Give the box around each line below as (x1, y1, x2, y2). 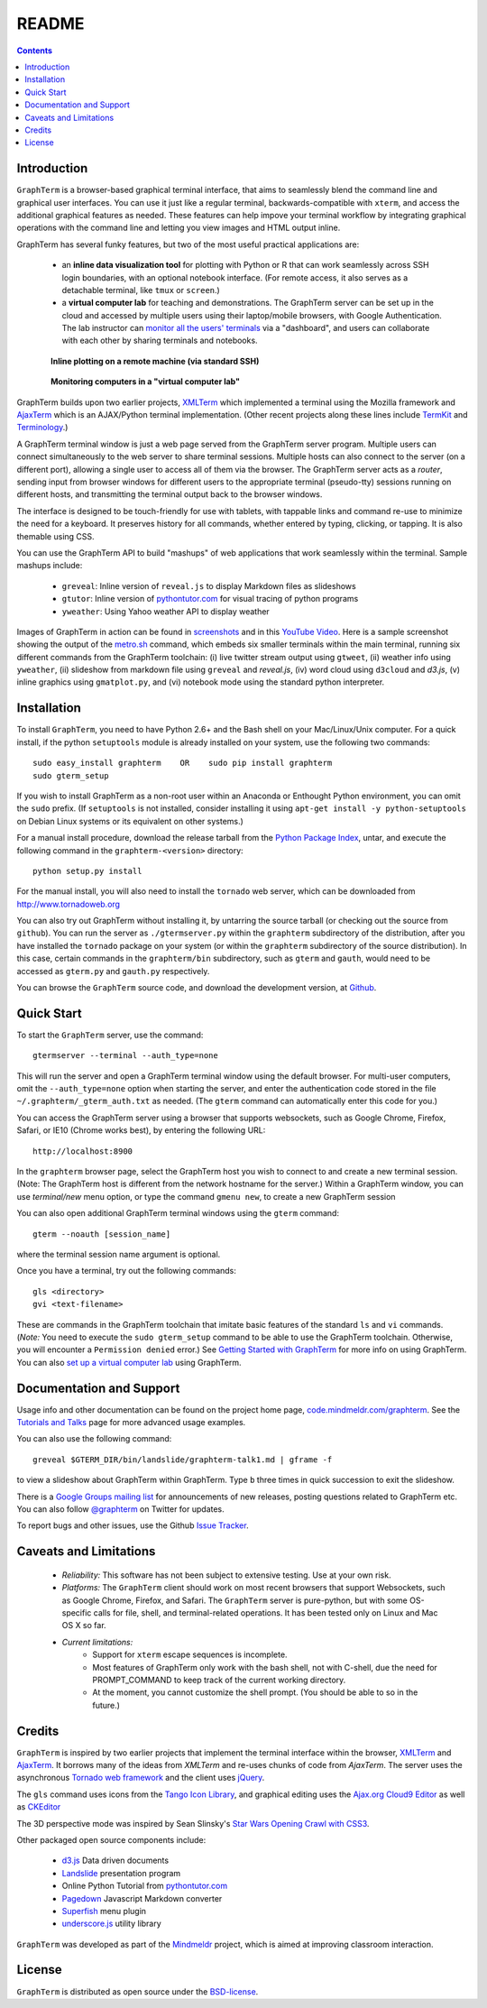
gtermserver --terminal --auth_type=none (32, 1051, 218, 1061)
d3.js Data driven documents (61, 1855, 170, 1866)
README (16, 14, 85, 33)
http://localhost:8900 (32, 1146, 133, 1156)
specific (61, 1607, 92, 1618)
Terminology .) (16, 422, 69, 433)
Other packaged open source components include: (16, 1834, 207, 1845)
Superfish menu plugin (61, 1905, 147, 1916)
